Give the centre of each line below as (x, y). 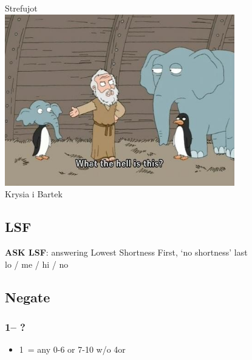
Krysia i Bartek (34, 194)
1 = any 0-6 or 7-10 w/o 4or (72, 349)
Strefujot (21, 8)
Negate (28, 297)
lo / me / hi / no (37, 264)
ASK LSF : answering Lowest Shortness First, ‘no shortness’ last (126, 252)
